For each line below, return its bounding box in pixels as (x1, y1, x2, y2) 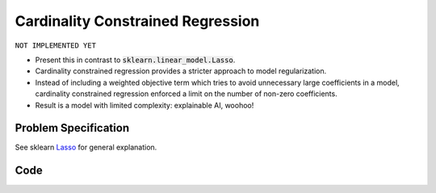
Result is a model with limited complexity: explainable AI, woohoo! (35, 100, 254, 110)
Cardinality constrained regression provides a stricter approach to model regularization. (35, 66, 327, 76)
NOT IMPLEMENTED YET (15, 40, 97, 50)
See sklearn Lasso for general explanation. (15, 142, 157, 153)
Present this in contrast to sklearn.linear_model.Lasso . (35, 55, 236, 65)
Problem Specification (15, 121, 129, 135)
